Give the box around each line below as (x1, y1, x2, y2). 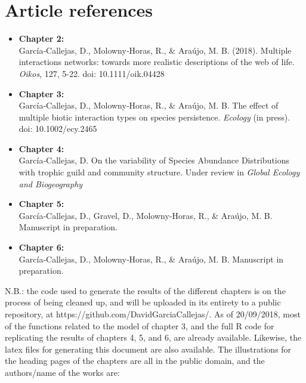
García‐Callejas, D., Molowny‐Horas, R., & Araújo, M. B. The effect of (18, 99, 279, 112)
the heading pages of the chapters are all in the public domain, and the (5, 354, 265, 367)
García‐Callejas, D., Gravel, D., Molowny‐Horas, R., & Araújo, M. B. (18, 209, 273, 221)
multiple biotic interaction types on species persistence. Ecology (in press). (18, 110, 290, 123)
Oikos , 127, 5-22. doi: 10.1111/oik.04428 (18, 67, 165, 79)
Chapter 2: (18, 32, 64, 45)
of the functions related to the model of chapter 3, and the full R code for (5, 319, 274, 332)
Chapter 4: (18, 142, 64, 155)
